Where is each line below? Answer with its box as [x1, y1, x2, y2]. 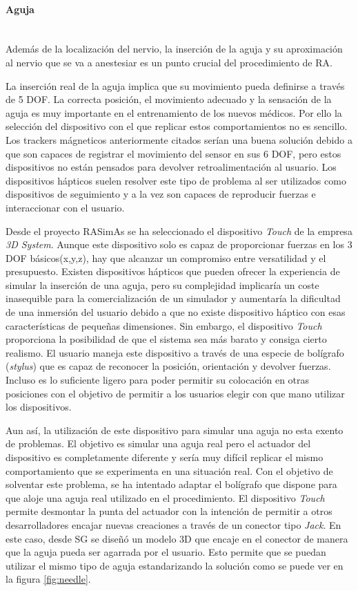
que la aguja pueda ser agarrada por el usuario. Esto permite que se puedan [6, 545, 326, 559]
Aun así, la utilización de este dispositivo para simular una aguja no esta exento [6, 422, 344, 437]
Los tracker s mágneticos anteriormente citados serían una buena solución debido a [6, 132, 352, 147]
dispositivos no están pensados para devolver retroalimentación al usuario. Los [6, 160, 337, 174]
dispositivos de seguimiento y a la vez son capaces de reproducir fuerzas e [6, 187, 316, 201]
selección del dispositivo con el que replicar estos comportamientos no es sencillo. [6, 119, 348, 133]
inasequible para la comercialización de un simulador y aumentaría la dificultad [6, 291, 341, 306]
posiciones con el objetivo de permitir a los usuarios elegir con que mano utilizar [6, 386, 345, 400]
